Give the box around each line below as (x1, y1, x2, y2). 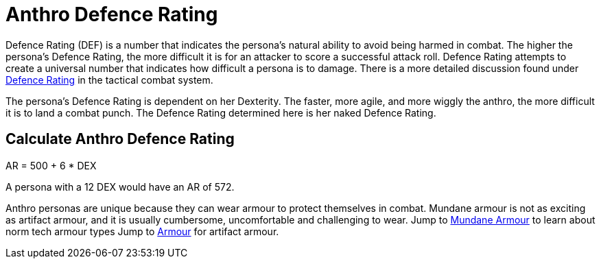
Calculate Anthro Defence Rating (5, 130, 235, 148)
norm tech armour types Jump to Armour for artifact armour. (5, 225, 279, 237)
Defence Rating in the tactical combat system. (5, 73, 213, 86)
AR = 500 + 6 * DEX (5, 159, 97, 171)
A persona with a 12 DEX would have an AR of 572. (5, 180, 235, 193)
